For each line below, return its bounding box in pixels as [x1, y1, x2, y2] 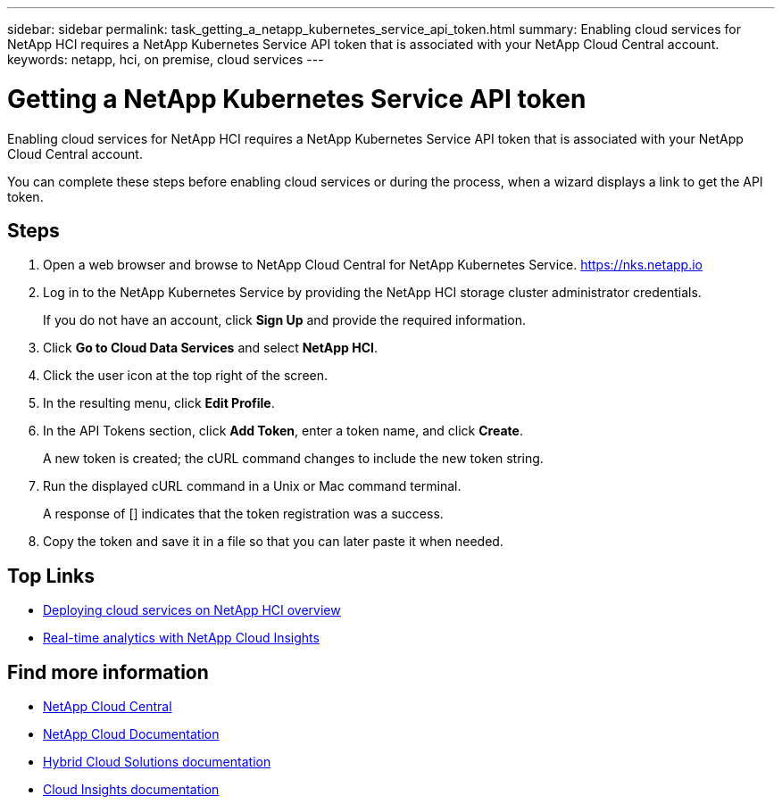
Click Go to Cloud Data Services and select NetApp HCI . [43, 340, 379, 356]
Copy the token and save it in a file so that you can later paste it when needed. [43, 534, 503, 550]
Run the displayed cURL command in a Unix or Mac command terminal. [43, 478, 462, 494]
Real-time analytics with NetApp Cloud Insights [43, 630, 320, 646]
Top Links [7, 564, 96, 587]
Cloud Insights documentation [43, 782, 220, 798]
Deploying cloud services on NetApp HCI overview [43, 602, 341, 618]
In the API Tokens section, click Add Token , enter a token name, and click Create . [43, 423, 523, 439]
